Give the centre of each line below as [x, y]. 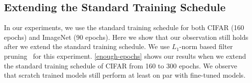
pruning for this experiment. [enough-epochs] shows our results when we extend [125, 56]
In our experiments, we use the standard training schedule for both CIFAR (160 [124, 27]
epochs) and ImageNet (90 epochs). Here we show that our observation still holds [126, 37]
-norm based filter [206, 46]
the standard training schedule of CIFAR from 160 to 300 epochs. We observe [121, 65]
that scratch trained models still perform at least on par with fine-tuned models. [125, 75]
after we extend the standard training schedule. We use [87, 46]
